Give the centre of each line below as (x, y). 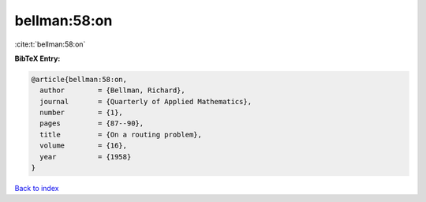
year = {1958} (86, 157)
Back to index (37, 189)
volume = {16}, (84, 146)
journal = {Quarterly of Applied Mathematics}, (146, 101)
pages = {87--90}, (92, 123)
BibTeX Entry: (37, 58)
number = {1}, (82, 113)
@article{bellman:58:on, (79, 79)
